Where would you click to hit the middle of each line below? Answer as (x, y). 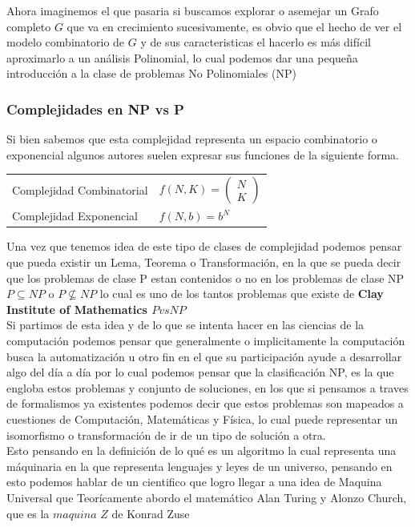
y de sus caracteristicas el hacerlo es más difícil (256, 42)
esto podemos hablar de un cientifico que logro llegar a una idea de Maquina (194, 482)
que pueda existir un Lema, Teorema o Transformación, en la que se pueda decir (204, 262)
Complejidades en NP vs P (95, 109)
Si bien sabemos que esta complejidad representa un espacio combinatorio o (192, 139)
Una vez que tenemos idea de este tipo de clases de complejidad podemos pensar (204, 246)
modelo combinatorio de (66, 42)
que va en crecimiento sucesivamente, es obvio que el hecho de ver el (234, 26)
